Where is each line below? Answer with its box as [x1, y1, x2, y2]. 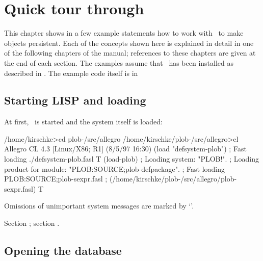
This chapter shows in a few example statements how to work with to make [4, 28, 244, 38]
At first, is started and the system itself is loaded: [4, 116, 163, 127]
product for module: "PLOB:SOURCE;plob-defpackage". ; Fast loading [4, 163, 225, 174]
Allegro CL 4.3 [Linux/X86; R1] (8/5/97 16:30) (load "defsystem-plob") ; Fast [4, 143, 247, 154]
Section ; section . [4, 218, 60, 228]
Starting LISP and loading [4, 92, 146, 108]
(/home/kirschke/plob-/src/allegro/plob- [109, 173, 237, 184]
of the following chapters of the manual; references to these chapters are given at [4, 47, 256, 58]
